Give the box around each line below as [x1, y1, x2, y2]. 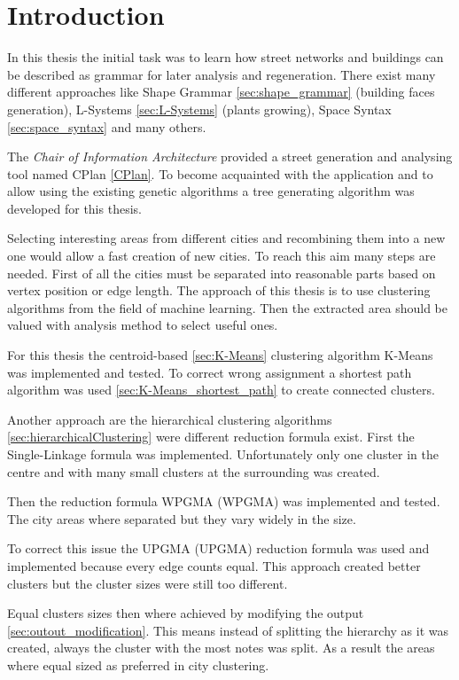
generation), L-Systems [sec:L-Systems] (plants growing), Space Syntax [7, 99, 392, 118]
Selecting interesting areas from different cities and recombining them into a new [7, 229, 446, 247]
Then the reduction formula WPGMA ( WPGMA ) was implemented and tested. [7, 492, 440, 511]
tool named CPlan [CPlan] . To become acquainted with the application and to [7, 164, 433, 183]
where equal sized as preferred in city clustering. [7, 655, 269, 674]
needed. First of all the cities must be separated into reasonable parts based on [7, 263, 436, 282]
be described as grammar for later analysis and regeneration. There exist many [7, 65, 436, 83]
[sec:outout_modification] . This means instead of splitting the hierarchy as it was [7, 621, 449, 639]
